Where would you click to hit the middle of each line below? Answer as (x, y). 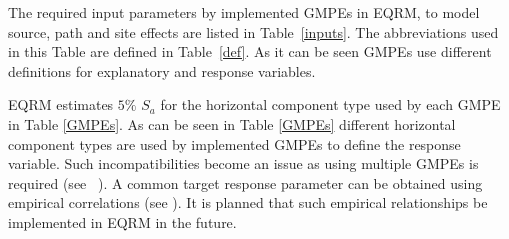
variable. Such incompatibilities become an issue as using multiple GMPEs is (243, 163)
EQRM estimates (61, 104)
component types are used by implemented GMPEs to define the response (234, 143)
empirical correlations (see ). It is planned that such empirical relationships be (248, 202)
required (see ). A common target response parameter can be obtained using (245, 182)
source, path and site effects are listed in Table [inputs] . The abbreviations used (253, 31)
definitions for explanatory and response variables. (162, 70)
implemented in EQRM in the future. (122, 221)
